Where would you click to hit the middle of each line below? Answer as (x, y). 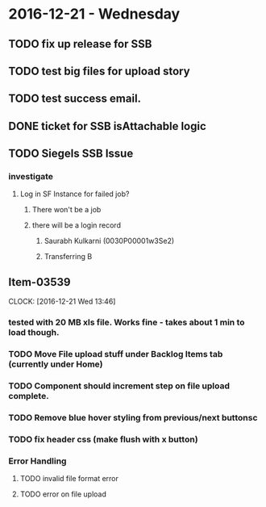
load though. (34, 333)
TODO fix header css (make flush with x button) (104, 439)
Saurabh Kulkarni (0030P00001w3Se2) (109, 241)
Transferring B (68, 257)
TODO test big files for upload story (100, 71)
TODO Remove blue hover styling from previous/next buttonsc (133, 417)
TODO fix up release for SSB (80, 44)
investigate (31, 177)
